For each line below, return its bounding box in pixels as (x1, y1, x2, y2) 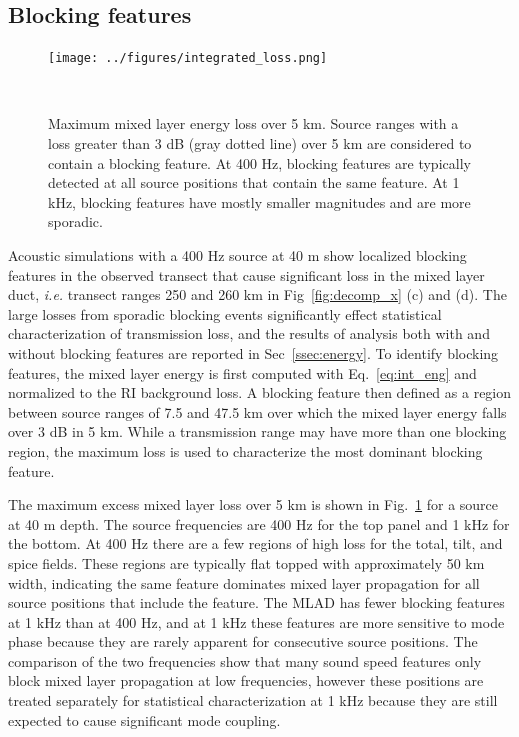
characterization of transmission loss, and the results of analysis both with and (8, 323, 490, 344)
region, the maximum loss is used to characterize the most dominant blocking (8, 440, 483, 461)
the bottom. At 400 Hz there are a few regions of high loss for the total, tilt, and (8, 533, 503, 554)
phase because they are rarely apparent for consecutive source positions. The (8, 631, 478, 652)
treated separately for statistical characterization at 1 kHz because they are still (8, 690, 498, 711)
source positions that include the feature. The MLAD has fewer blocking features (8, 592, 505, 613)
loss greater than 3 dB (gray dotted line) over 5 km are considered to (48, 133, 472, 154)
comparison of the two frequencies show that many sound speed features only (8, 650, 482, 671)
